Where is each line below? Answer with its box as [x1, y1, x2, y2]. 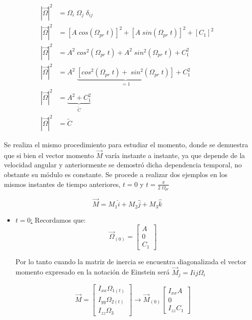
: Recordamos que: [30, 214, 86, 225]
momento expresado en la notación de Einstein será [15, 267, 170, 277]
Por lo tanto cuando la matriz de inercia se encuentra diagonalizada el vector [15, 256, 247, 266]
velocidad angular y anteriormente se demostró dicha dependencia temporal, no [4, 160, 242, 170]
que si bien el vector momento [4, 150, 94, 160]
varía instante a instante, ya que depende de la [105, 150, 245, 160]
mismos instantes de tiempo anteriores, [4, 179, 121, 189]
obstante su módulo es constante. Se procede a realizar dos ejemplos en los [4, 169, 228, 180]
